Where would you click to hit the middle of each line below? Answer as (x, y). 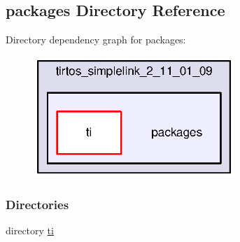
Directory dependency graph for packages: (96, 40)
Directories (37, 204)
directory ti (30, 230)
